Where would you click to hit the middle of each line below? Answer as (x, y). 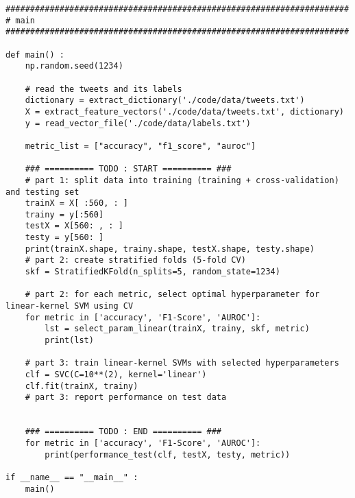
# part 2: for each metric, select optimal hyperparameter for (172, 295)
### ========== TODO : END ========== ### (123, 432)
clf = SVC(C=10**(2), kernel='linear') (116, 375)
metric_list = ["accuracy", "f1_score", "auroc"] (140, 146)
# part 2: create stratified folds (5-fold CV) (135, 260)
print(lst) (69, 341)
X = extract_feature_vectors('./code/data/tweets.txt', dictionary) (184, 111)
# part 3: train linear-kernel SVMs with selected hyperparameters (182, 363)
